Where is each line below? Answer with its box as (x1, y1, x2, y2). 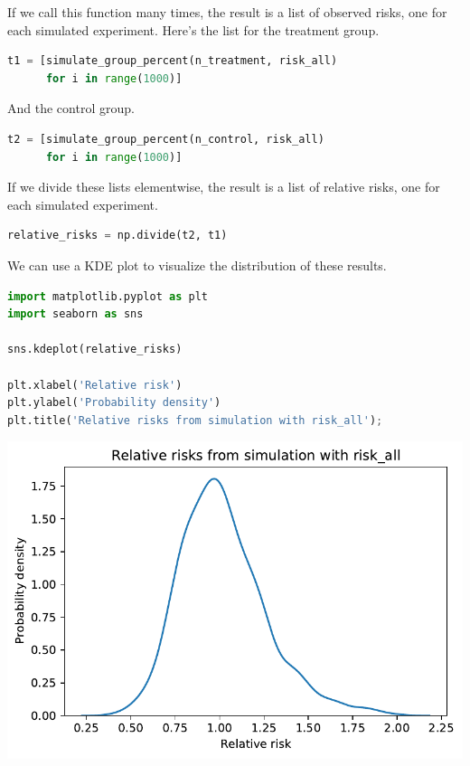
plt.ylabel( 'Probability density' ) (7, 396, 221, 410)
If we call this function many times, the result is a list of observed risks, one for (7, 3, 447, 21)
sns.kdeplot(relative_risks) (7, 343, 183, 356)
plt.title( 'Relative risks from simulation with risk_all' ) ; (7, 413, 383, 427)
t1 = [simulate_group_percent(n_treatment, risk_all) (7, 54, 338, 68)
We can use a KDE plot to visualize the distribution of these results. (7, 255, 387, 274)
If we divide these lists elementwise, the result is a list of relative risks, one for (7, 177, 440, 196)
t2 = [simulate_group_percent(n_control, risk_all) (7, 132, 324, 146)
